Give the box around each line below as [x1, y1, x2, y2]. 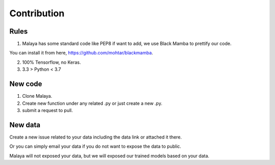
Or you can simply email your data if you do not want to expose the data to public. [9, 143, 182, 150]
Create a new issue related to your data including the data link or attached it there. [9, 134, 182, 140]
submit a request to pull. [22, 107, 73, 113]
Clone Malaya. [22, 93, 52, 99]
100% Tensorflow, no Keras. [22, 59, 81, 65]
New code [9, 79, 43, 89]
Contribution [9, 8, 65, 19]
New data [9, 120, 41, 129]
